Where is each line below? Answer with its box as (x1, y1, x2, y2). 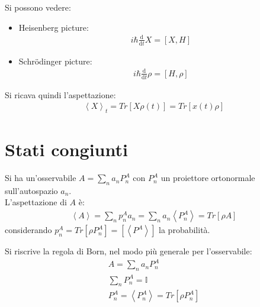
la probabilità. (159, 224, 210, 236)
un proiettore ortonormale (161, 172, 255, 184)
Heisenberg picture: (18, 21, 89, 33)
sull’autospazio (5, 184, 58, 196)
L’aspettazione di (5, 196, 67, 208)
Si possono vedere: (5, 1, 71, 13)
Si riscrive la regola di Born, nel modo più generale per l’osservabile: (5, 245, 252, 257)
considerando (5, 224, 52, 236)
